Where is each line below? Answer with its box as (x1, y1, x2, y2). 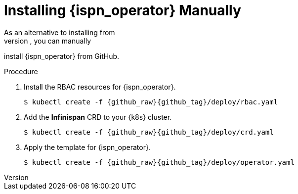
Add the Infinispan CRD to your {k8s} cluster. (24, 112, 172, 121)
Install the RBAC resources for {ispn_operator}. (24, 82, 176, 91)
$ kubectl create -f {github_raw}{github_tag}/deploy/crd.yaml (24, 128, 274, 136)
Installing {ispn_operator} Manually (4, 2, 241, 19)
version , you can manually (4, 36, 91, 45)
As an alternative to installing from (4, 28, 115, 37)
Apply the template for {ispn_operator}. (24, 143, 151, 151)
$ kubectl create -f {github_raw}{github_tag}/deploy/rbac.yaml (24, 97, 278, 106)
